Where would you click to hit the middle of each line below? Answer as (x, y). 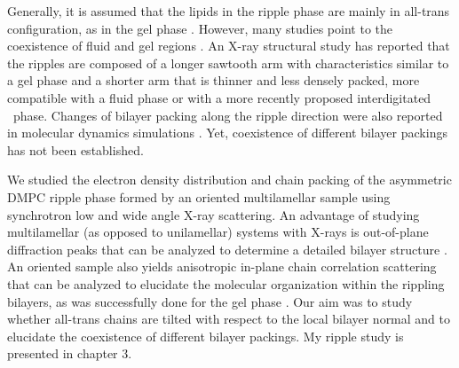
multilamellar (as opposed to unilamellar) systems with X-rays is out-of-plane (218, 232)
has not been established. (75, 149)
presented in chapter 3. (70, 353)
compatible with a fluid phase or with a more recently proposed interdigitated (219, 97)
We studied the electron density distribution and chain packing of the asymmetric (229, 180)
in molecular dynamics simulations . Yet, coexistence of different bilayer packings (227, 133)
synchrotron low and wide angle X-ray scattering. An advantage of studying (214, 214)
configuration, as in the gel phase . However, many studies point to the (200, 28)
